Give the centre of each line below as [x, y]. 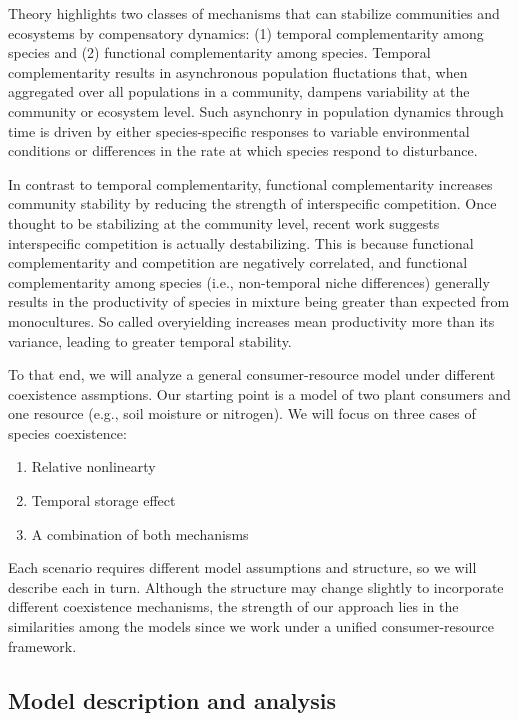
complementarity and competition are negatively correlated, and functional [238, 262]
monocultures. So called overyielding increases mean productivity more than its [251, 320]
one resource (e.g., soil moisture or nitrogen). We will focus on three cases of [242, 413]
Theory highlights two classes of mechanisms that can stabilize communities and [254, 13]
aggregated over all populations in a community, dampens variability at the [239, 91]
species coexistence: [67, 432]
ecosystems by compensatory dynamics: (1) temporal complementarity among [246, 32]
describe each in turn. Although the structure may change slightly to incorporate [256, 586]
